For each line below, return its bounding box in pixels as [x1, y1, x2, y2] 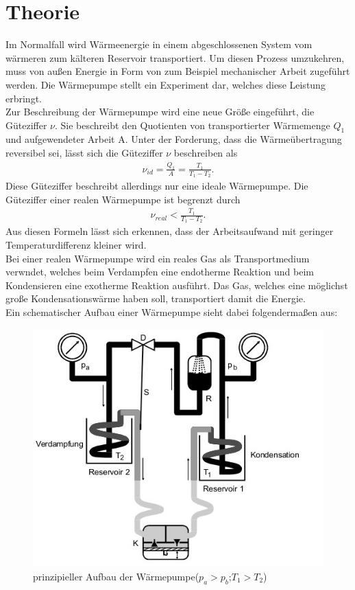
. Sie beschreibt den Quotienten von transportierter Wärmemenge [55, 117, 330, 132]
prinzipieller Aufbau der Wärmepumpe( [33, 569, 199, 584]
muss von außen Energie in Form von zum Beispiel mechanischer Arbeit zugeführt [5, 64, 350, 78]
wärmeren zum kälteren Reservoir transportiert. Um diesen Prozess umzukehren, [5, 50, 345, 65]
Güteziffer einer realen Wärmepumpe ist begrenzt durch [5, 192, 241, 206]
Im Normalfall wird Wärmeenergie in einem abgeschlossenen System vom [5, 37, 313, 52]
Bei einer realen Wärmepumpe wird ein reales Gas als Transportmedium [5, 251, 310, 265]
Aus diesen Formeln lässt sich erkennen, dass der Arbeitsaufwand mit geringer [5, 224, 334, 238]
